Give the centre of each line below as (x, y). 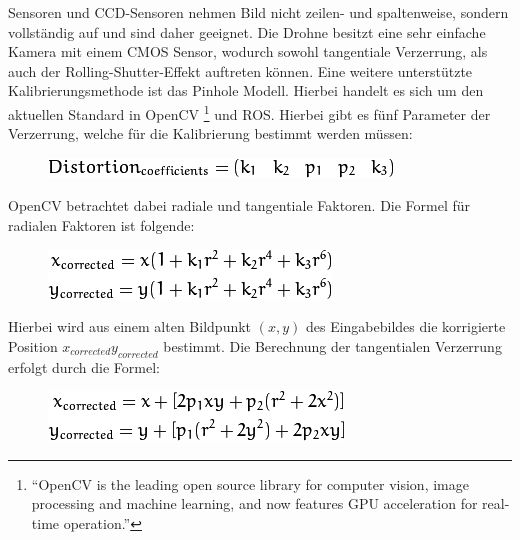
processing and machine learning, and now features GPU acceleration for (254, 503)
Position (33, 345)
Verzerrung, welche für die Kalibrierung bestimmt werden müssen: (210, 133)
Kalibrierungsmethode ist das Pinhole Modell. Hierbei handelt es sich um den (246, 90)
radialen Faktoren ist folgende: (101, 225)
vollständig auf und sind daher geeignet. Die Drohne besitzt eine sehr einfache (247, 31)
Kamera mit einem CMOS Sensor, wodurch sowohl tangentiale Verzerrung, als (248, 51)
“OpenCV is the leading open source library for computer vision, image (250, 483)
